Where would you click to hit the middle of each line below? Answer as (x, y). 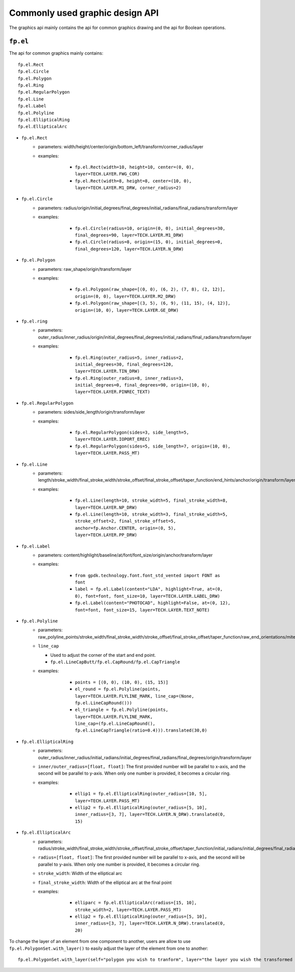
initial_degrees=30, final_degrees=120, (124, 364)
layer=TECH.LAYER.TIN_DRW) (107, 371)
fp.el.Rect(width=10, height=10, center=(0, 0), (134, 167)
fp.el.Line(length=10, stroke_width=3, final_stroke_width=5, (151, 514)
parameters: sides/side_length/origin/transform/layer (91, 412)
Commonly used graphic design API (84, 13)
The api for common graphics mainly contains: (56, 53)
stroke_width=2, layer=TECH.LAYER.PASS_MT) (128, 909)
